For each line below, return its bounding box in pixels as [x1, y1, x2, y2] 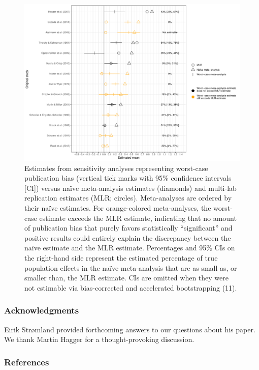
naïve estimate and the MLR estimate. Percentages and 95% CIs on [24, 242, 235, 253]
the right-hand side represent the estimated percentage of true [24, 252, 218, 263]
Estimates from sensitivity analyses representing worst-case [24, 162, 208, 173]
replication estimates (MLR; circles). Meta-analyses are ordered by [24, 192, 232, 203]
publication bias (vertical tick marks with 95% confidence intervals [24, 173, 232, 183]
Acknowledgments [4, 304, 79, 317]
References [4, 355, 49, 368]
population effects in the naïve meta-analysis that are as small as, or [24, 262, 237, 273]
